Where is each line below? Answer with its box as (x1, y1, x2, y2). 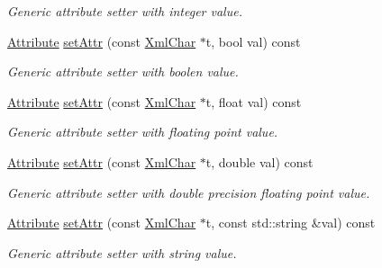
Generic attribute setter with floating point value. (7, 122, 278, 141)
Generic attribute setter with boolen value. (7, 62, 239, 81)
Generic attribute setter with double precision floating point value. (7, 183, 370, 201)
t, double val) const (205, 152, 314, 171)
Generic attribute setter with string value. (7, 243, 237, 262)
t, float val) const (205, 92, 302, 111)
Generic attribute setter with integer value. (7, 2, 242, 20)
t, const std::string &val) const (205, 213, 376, 232)
